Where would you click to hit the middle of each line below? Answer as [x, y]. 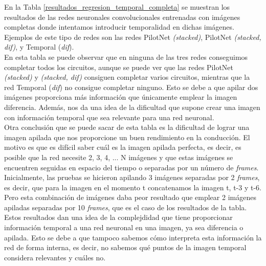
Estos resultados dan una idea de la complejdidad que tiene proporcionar [118, 217]
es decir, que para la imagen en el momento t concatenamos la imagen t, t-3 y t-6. [133, 187]
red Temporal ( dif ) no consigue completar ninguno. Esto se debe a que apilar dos [131, 87]
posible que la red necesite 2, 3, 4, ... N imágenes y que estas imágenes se [119, 157]
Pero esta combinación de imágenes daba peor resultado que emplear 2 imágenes [130, 197]
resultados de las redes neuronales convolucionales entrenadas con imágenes [122, 17]
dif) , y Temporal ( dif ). [39, 47]
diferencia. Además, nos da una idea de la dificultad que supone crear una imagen [132, 107]
